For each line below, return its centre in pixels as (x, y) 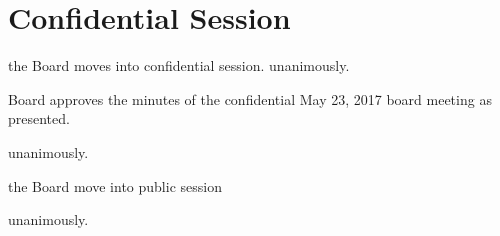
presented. (39, 118)
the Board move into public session (115, 185)
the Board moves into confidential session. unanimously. (179, 65)
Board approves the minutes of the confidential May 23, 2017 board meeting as (250, 98)
